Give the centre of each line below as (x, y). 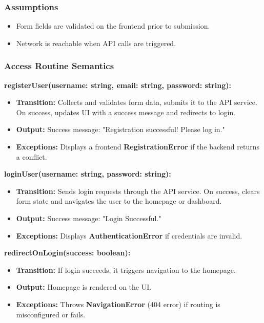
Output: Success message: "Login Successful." (89, 218)
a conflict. (32, 156)
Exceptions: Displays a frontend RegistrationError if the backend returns (138, 146)
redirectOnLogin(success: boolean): (67, 253)
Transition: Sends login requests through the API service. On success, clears (138, 191)
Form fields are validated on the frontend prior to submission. (113, 26)
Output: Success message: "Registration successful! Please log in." (120, 129)
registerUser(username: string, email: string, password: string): (118, 85)
